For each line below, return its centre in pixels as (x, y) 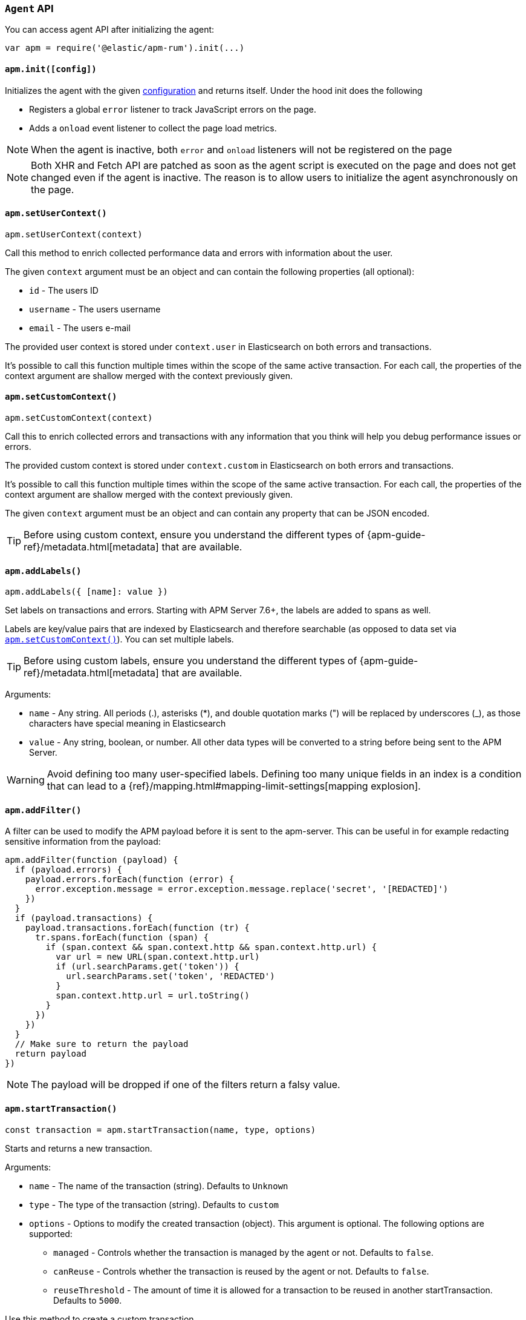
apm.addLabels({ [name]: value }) (86, 592)
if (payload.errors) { (68, 870)
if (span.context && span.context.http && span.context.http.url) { (211, 947)
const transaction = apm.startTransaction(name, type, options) (161, 1130)
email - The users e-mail (80, 328)
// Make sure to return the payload (102, 1044)
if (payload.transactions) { (84, 918)
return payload (50, 1054)
